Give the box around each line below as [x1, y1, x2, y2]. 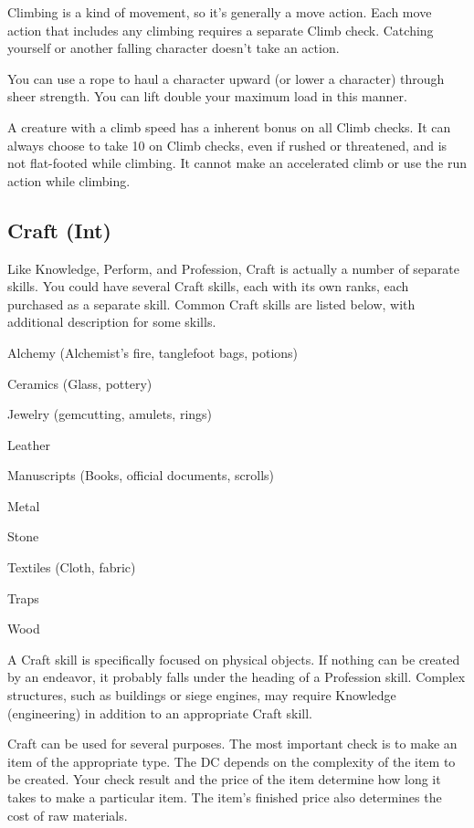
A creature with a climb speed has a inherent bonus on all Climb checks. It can [7, 117, 451, 136]
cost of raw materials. [7, 805, 128, 824]
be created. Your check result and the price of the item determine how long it [7, 770, 441, 789]
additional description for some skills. [7, 312, 216, 331]
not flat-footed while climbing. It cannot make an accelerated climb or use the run [7, 153, 468, 173]
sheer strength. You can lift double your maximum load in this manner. [7, 87, 407, 106]
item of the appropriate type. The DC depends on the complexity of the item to [7, 751, 456, 770]
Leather [7, 435, 50, 454]
